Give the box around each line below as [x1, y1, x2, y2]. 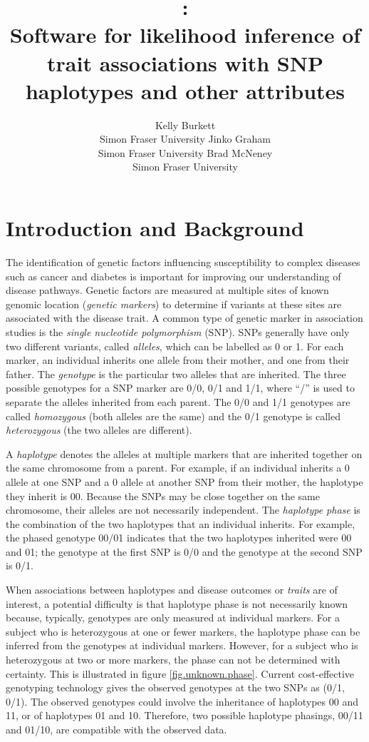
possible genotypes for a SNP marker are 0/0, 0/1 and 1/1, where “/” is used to [6, 380, 355, 395]
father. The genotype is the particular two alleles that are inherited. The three [6, 366, 346, 381]
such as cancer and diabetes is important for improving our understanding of [6, 268, 341, 283]
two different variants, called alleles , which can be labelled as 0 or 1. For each [6, 338, 344, 353]
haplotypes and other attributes [25, 76, 345, 105]
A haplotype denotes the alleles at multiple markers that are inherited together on [6, 446, 363, 461]
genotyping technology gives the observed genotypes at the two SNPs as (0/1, [6, 680, 345, 695]
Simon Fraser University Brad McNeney [98, 145, 273, 160]
